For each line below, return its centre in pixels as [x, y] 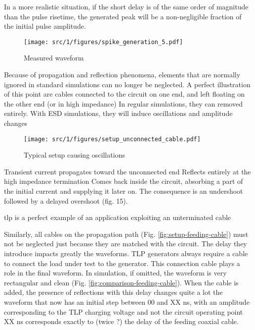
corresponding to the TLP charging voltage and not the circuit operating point [124, 311]
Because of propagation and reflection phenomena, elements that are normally [122, 75]
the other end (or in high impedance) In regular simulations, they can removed [123, 103]
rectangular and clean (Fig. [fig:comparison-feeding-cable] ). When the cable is [121, 282]
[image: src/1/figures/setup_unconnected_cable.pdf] [112, 139]
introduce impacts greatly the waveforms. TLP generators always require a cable [126, 253]
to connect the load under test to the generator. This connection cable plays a [122, 263]
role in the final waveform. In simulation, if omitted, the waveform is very [115, 273]
